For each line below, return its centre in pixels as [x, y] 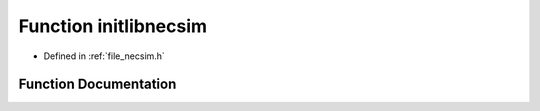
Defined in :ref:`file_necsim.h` [104, 56]
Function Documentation [97, 84]
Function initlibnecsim [113, 26]
